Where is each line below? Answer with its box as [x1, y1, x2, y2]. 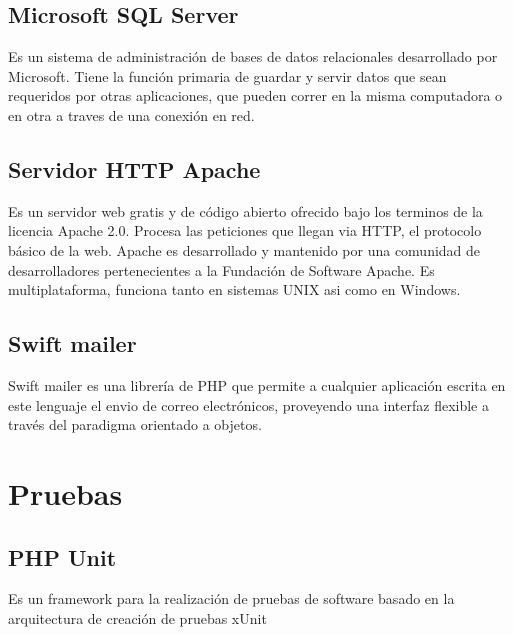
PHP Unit [8, 541, 117, 572]
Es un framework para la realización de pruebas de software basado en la [8, 588, 455, 609]
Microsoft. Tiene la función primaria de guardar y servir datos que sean [8, 65, 447, 86]
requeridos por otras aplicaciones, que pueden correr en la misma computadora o [8, 85, 503, 106]
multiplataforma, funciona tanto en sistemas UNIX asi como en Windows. [8, 279, 461, 300]
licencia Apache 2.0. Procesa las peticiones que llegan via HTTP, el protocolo [8, 220, 482, 241]
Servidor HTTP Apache [8, 153, 261, 184]
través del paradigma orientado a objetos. [8, 414, 262, 435]
